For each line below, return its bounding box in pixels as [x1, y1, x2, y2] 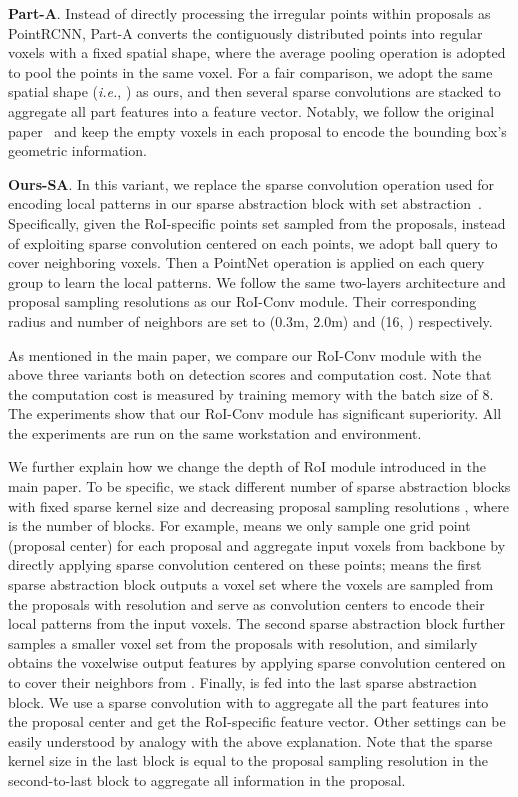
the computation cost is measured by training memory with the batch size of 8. [8, 383, 494, 404]
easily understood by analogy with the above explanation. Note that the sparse [8, 730, 493, 751]
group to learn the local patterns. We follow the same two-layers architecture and [8, 271, 506, 292]
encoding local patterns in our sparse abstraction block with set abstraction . [8, 193, 482, 214]
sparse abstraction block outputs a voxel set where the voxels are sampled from [8, 574, 494, 595]
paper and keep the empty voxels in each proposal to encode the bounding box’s [8, 120, 507, 141]
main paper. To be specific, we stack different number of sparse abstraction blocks [8, 476, 511, 497]
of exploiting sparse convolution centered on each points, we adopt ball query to [8, 232, 498, 253]
